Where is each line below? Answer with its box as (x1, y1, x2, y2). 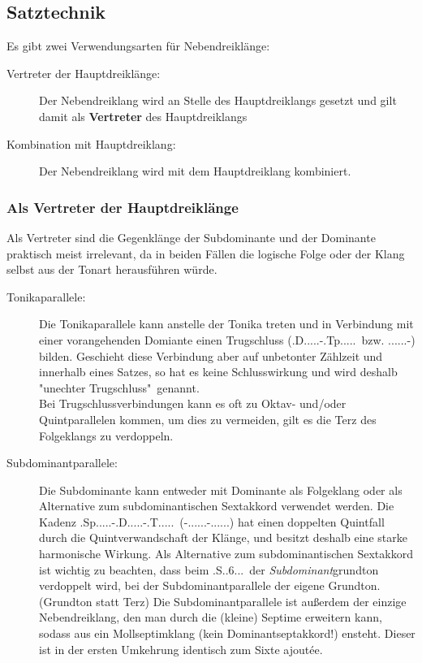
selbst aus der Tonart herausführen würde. (6, 261, 217, 278)
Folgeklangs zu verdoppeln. (39, 427, 174, 444)
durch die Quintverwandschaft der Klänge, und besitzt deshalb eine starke (39, 529, 407, 546)
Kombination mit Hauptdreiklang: (6, 135, 176, 152)
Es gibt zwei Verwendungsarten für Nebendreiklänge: (6, 37, 270, 54)
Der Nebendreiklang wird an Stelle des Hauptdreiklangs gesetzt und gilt (39, 92, 397, 109)
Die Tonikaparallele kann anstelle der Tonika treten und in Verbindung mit (39, 315, 414, 332)
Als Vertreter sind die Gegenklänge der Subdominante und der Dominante (6, 228, 376, 245)
